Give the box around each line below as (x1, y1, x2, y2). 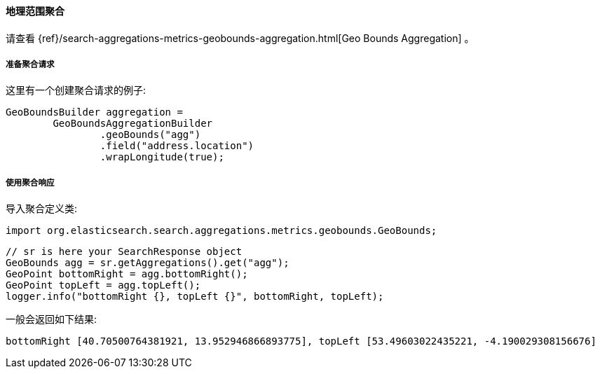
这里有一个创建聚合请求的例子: (6, 84, 146, 97)
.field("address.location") (100, 140, 254, 152)
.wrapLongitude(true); (100, 151, 224, 163)
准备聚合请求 (6, 60, 55, 69)
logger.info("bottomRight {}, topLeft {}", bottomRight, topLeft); (6, 291, 384, 303)
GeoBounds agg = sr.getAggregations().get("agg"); (6, 257, 289, 269)
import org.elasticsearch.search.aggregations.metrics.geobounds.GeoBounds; (6, 225, 437, 237)
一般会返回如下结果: (6, 313, 97, 326)
